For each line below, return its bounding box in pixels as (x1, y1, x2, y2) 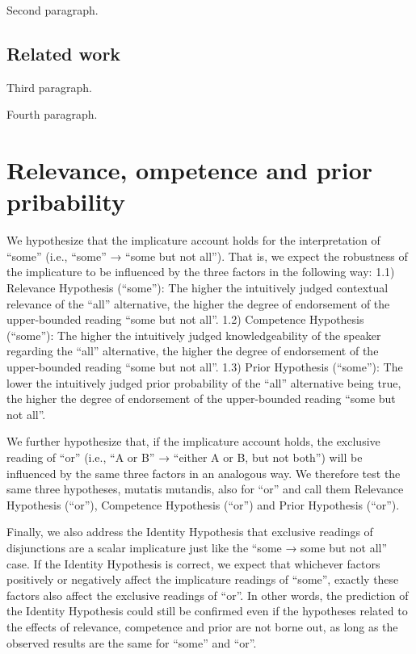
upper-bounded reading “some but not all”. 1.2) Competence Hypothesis (6, 311, 364, 328)
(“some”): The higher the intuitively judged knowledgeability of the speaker (6, 326, 381, 343)
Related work (6, 40, 121, 65)
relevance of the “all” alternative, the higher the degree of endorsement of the (6, 295, 390, 312)
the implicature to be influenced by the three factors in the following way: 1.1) (6, 263, 395, 280)
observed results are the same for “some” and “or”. (6, 634, 257, 651)
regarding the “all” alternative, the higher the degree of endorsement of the (6, 342, 379, 359)
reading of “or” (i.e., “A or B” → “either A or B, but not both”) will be (6, 449, 363, 466)
